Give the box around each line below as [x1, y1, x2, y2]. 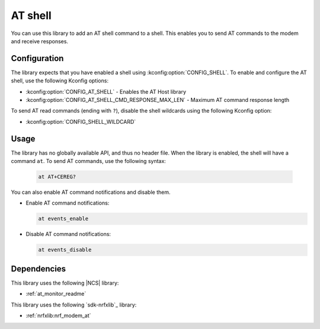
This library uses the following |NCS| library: [11, 279, 119, 286]
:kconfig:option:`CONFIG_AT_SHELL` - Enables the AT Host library [25, 88, 187, 95]
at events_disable [38, 247, 92, 253]
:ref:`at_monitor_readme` [25, 290, 87, 298]
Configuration [11, 53, 64, 63]
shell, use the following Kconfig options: [11, 77, 109, 84]
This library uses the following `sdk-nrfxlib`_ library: [11, 301, 137, 308]
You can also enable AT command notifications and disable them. [11, 189, 171, 196]
